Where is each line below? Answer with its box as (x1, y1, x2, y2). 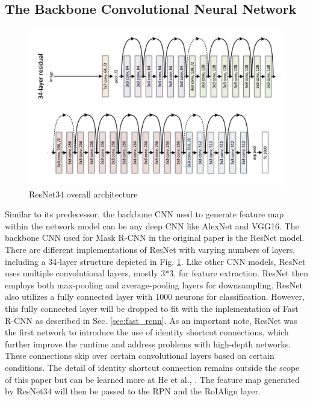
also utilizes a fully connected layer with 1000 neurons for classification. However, (5, 290, 305, 303)
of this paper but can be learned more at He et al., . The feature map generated (5, 373, 300, 385)
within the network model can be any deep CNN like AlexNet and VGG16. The (5, 219, 299, 232)
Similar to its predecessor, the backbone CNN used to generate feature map (5, 208, 284, 220)
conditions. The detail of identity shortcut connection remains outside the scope (5, 361, 300, 373)
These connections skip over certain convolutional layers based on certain (5, 349, 274, 362)
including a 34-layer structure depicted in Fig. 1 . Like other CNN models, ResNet (5, 255, 306, 267)
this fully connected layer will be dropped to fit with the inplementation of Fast (5, 302, 299, 314)
